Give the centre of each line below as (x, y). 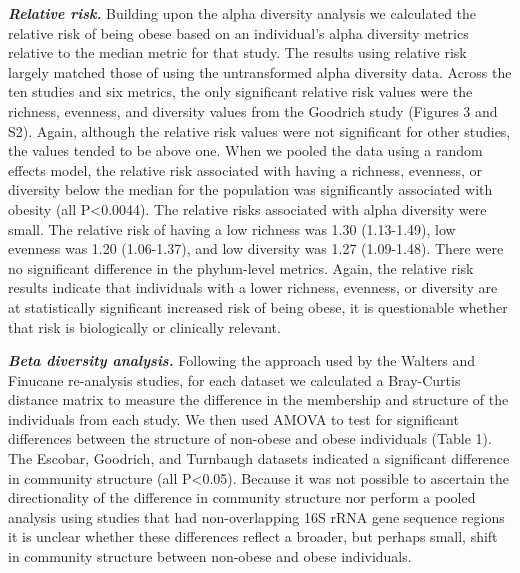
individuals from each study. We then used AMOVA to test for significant (233, 418)
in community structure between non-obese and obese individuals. (210, 556)
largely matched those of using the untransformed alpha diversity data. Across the (260, 71)
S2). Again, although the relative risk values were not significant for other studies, (259, 130)
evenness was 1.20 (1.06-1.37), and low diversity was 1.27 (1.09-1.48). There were (256, 248)
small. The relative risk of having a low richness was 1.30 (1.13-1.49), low (232, 228)
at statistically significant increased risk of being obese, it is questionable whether (258, 306)
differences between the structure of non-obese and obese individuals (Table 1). (250, 438)
